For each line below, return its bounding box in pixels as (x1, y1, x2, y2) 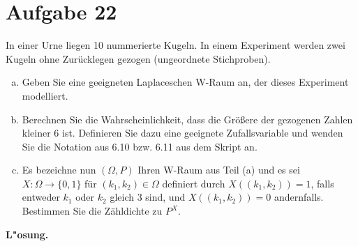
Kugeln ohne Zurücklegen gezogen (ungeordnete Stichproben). (6, 51, 271, 66)
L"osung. (6, 226, 49, 241)
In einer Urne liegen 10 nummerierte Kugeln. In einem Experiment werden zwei (6, 38, 345, 52)
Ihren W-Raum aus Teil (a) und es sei (137, 162, 300, 177)
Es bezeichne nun (22, 162, 96, 177)
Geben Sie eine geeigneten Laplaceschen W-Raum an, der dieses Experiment (22, 75, 349, 89)
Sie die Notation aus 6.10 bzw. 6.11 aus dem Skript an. (22, 139, 258, 153)
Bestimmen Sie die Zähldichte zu (22, 203, 163, 218)
